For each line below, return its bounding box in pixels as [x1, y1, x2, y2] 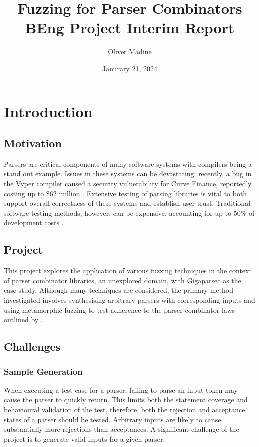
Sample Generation [4, 365, 83, 377]
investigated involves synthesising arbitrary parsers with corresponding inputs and [4, 295, 255, 305]
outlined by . [4, 314, 43, 325]
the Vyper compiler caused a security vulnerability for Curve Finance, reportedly [4, 178, 252, 189]
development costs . [4, 217, 64, 228]
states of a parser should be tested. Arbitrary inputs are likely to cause [4, 414, 221, 424]
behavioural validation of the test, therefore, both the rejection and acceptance [4, 404, 245, 414]
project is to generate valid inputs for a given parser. [4, 433, 165, 444]
